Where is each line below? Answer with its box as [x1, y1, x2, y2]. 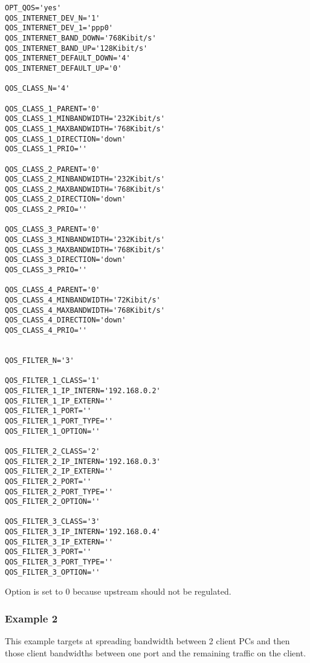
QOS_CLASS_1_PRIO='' [5, 145, 88, 154]
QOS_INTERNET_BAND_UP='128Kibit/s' [5, 44, 148, 53]
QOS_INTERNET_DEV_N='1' [5, 13, 100, 22]
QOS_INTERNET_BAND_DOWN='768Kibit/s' [5, 33, 157, 42]
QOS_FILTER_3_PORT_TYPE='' [5, 558, 113, 567]
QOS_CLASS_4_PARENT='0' [5, 286, 100, 295]
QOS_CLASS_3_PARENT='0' [5, 225, 100, 234]
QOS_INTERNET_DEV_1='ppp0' [5, 24, 113, 33]
